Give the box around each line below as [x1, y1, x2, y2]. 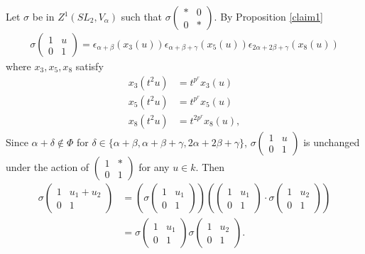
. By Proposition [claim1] [214, 9, 323, 23]
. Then [195, 159, 225, 174]
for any [138, 159, 170, 174]
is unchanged [303, 134, 360, 149]
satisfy [75, 59, 104, 74]
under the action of [6, 159, 89, 174]
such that [121, 9, 163, 23]
